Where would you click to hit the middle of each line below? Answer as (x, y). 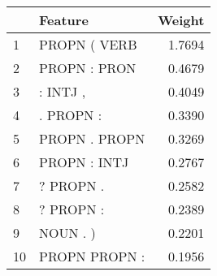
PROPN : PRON (88, 68)
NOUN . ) (67, 233)
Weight (181, 20)
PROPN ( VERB (88, 44)
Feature (64, 20)
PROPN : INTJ (84, 162)
